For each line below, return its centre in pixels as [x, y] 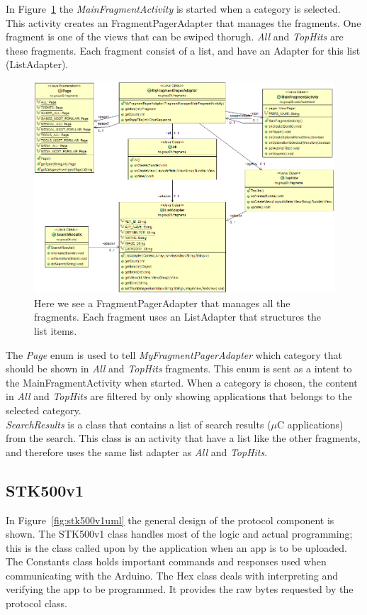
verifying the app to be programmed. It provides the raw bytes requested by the [180, 589]
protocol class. [36, 603]
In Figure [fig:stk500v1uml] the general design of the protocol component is [170, 520]
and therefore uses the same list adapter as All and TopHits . [137, 451]
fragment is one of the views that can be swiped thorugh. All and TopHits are [175, 37]
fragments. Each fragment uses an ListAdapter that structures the [178, 317]
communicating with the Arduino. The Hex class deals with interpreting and [172, 575]
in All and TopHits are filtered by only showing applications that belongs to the [179, 396]
